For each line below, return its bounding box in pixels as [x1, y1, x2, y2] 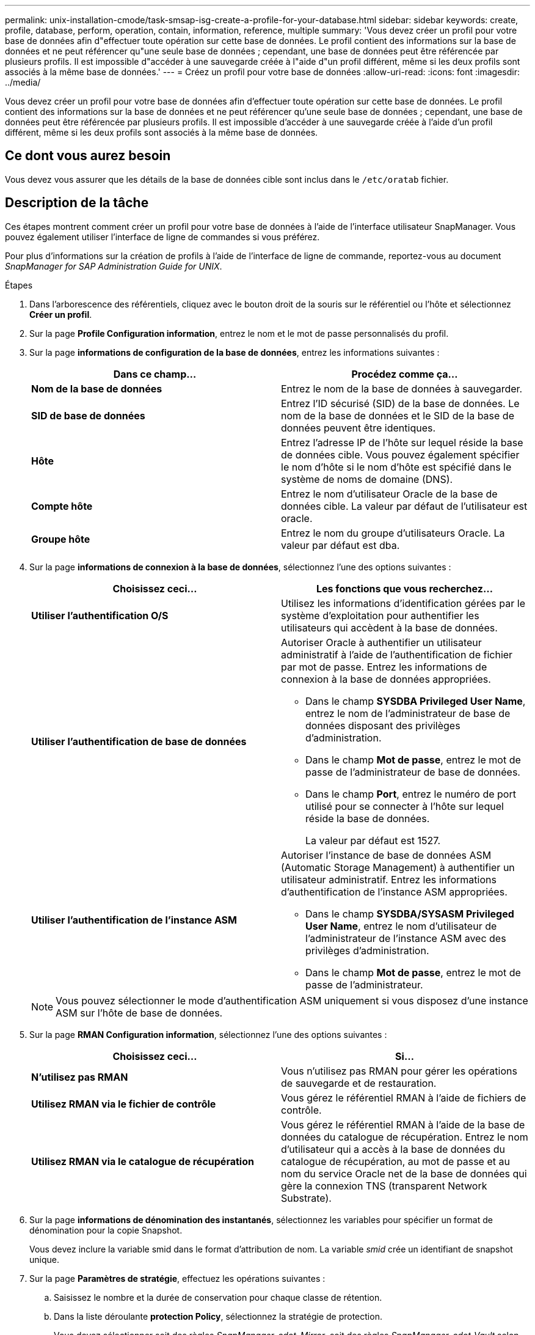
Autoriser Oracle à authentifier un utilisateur [281, 636, 482, 649]
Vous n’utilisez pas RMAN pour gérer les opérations [281, 1064, 517, 1077]
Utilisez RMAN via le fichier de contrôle [31, 1097, 216, 1110]
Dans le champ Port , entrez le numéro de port [305, 787, 516, 800]
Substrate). [281, 1191, 332, 1204]
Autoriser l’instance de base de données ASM [281, 848, 492, 861]
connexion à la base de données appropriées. [281, 672, 491, 685]
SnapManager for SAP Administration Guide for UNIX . [5, 260, 222, 271]
